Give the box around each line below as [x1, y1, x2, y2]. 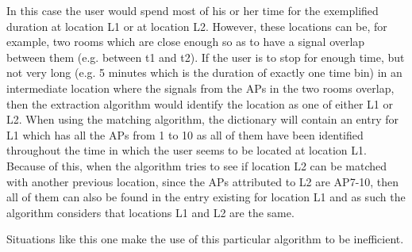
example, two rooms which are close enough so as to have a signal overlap [6, 33, 365, 50]
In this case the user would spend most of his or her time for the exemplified [6, 2, 379, 18]
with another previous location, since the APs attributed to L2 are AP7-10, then [6, 173, 399, 189]
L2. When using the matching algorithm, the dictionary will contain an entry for [6, 111, 399, 128]
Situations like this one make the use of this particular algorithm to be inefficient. [6, 231, 404, 247]
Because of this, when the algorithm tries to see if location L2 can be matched [6, 157, 387, 174]
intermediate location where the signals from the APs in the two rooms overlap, [6, 79, 395, 96]
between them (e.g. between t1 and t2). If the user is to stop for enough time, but [6, 48, 405, 65]
